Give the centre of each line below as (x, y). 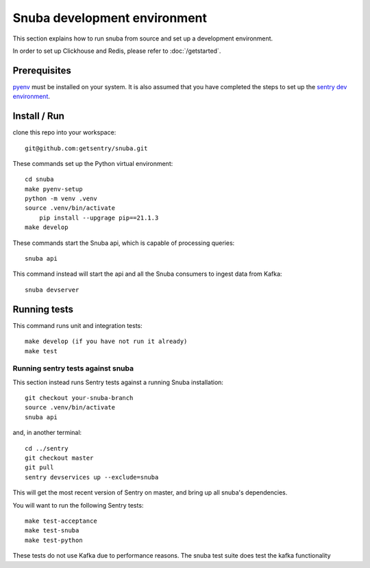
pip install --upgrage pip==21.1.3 (99, 217)
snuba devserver (52, 289)
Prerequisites (42, 70)
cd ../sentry (47, 448)
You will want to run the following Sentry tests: (78, 505)
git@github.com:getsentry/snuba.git (86, 148)
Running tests (43, 309)
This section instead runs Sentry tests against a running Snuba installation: (118, 382)
